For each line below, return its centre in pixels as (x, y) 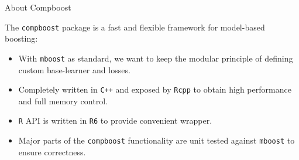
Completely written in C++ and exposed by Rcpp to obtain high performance (155, 89)
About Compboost (38, 7)
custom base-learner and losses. (74, 69)
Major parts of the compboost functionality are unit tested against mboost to (157, 140)
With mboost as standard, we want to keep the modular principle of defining (156, 58)
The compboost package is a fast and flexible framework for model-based (135, 27)
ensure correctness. (52, 152)
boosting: (21, 38)
